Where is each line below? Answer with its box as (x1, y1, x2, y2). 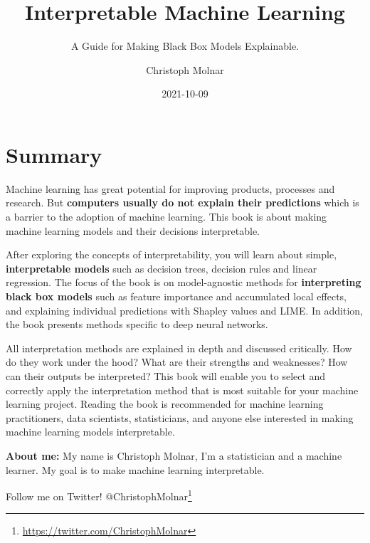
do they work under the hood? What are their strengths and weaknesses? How (6, 354, 348, 369)
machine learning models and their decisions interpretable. (6, 223, 260, 238)
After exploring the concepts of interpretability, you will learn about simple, (6, 247, 337, 262)
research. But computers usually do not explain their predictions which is (6, 195, 359, 210)
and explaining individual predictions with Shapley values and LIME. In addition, (6, 302, 363, 317)
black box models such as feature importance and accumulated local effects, (6, 289, 347, 303)
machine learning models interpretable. (6, 424, 175, 439)
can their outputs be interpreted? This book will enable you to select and (6, 368, 326, 383)
